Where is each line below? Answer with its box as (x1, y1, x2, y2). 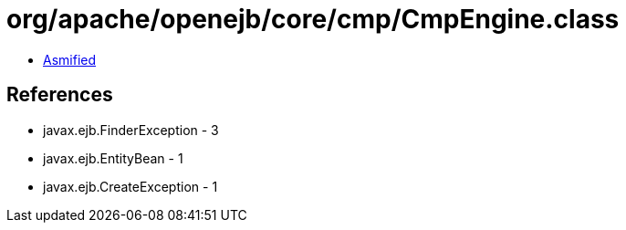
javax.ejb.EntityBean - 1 (43, 150, 183, 166)
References (6, 83, 113, 107)
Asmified (43, 51, 97, 68)
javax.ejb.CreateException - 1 (43, 178, 218, 194)
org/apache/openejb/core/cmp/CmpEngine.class (6, 4, 620, 35)
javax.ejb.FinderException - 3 (43, 121, 219, 138)
